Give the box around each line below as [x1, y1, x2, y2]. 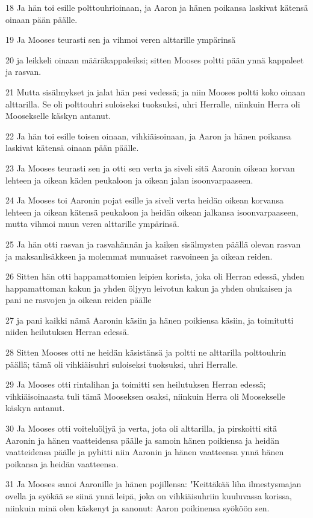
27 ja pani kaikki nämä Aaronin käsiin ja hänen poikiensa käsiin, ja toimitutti [5, 313, 294, 326]
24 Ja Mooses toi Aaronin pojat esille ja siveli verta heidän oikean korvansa [5, 194, 284, 206]
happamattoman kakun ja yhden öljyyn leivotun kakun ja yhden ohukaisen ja [5, 281, 293, 294]
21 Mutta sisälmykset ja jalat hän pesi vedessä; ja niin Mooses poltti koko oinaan [5, 85, 306, 98]
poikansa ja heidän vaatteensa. [5, 457, 119, 470]
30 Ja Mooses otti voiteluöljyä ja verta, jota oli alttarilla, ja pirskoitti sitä [5, 422, 277, 435]
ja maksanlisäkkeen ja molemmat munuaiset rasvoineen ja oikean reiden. [5, 249, 273, 262]
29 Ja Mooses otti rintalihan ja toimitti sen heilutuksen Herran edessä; [5, 378, 266, 391]
